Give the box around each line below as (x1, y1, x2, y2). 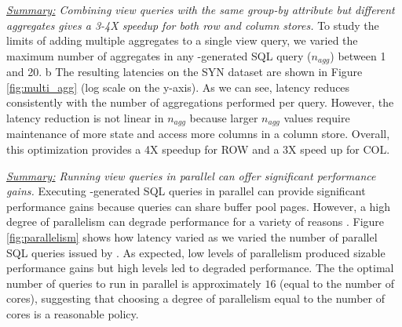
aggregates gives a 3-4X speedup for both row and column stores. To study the (6, 16, 379, 33)
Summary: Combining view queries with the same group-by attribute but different (6, 2, 395, 17)
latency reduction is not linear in (6, 110, 164, 126)
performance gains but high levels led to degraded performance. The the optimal (6, 260, 394, 276)
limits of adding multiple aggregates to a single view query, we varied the (6, 32, 358, 49)
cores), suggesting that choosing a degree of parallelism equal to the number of (6, 290, 385, 307)
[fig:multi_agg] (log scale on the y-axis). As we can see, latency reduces (6, 78, 350, 95)
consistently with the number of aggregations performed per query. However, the (6, 94, 394, 111)
